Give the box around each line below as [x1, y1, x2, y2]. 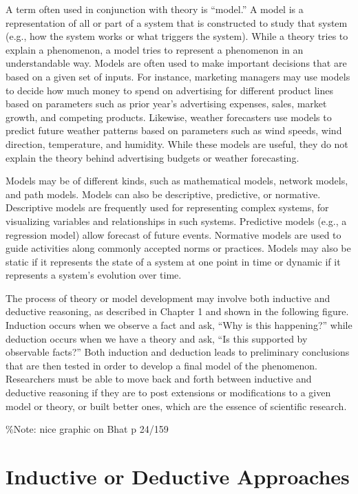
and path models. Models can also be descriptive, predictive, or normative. [6, 186, 321, 201]
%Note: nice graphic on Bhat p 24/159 [6, 422, 169, 436]
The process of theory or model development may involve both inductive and [6, 290, 330, 305]
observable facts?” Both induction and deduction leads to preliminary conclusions [6, 345, 350, 359]
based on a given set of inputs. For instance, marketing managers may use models [6, 69, 350, 83]
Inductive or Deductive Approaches [6, 462, 350, 490]
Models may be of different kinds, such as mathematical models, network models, [6, 173, 348, 188]
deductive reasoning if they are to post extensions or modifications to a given [6, 385, 331, 400]
